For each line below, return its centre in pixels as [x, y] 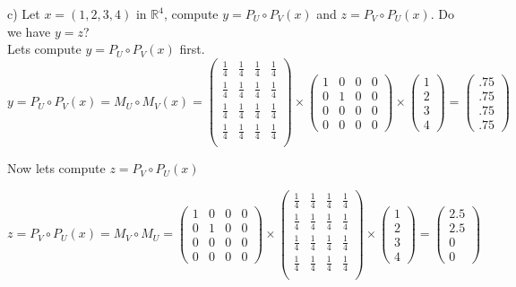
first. [192, 49]
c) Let [24, 13]
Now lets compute [56, 168]
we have [29, 31]
